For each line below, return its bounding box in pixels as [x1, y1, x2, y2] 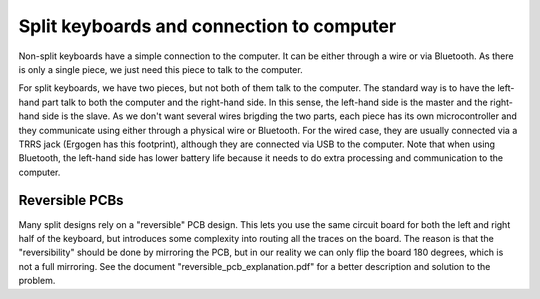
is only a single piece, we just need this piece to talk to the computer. [18, 63, 304, 75]
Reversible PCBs [18, 192, 124, 209]
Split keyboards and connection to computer [18, 15, 397, 37]
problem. [18, 275, 56, 287]
